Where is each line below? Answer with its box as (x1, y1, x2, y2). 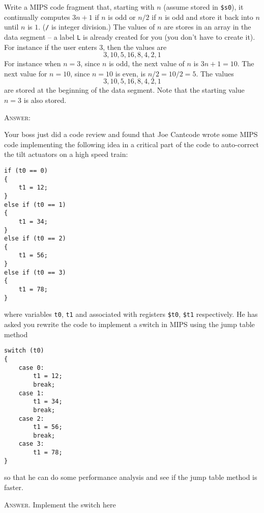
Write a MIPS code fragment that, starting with (4, 2, 155, 12)
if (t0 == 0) (4, 167, 48, 174)
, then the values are (103, 41, 167, 52)
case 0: (18, 364, 44, 371)
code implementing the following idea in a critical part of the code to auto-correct (4, 139, 259, 149)
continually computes (4, 11, 70, 22)
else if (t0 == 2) (4, 235, 66, 242)
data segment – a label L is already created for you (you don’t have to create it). (4, 31, 255, 42)
